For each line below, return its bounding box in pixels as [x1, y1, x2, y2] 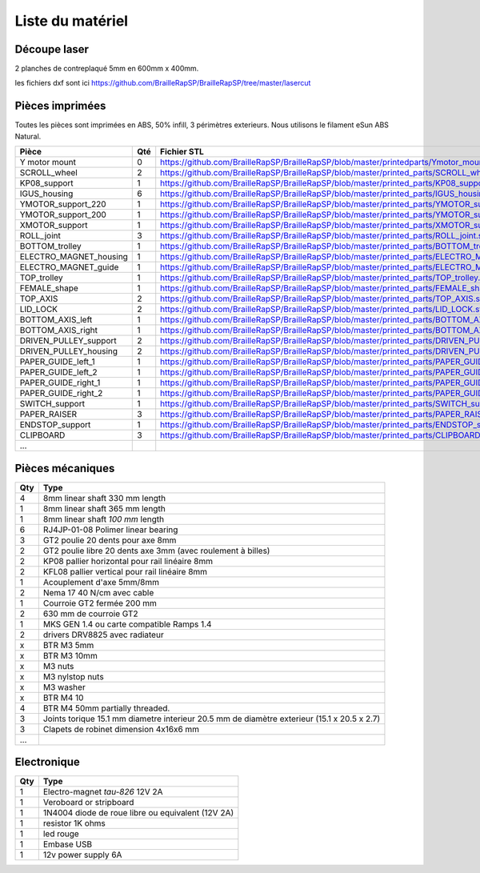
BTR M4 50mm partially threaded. [42, 703, 170, 714]
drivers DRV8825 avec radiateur [42, 629, 164, 640]
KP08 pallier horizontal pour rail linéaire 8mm [42, 555, 214, 567]
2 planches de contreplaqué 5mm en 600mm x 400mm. [14, 64, 199, 74]
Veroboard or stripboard [42, 797, 134, 808]
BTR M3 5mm [42, 639, 94, 651]
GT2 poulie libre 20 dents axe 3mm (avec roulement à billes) [42, 545, 270, 556]
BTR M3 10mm [42, 650, 98, 661]
